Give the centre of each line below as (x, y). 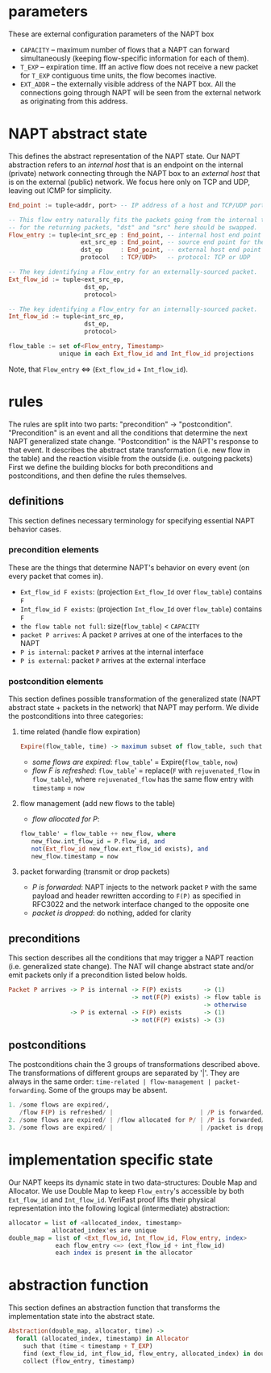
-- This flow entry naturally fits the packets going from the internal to (138, 220)
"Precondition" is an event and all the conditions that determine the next (128, 432)
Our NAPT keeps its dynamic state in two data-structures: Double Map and (133, 1182)
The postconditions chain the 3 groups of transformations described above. (134, 1064)
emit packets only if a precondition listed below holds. (98, 975)
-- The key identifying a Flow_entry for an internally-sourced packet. (133, 309)
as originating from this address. (74, 101)
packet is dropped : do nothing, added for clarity (112, 913)
